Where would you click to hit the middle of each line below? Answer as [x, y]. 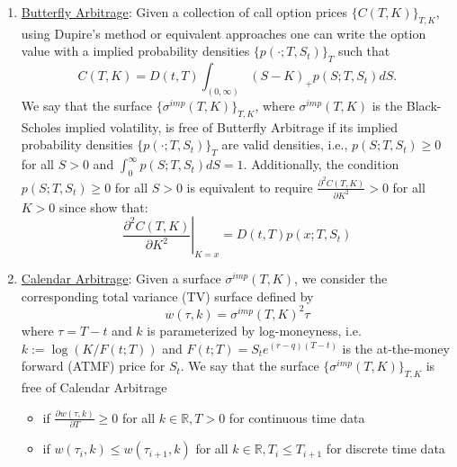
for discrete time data [385, 449]
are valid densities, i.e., [285, 144]
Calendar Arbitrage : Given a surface [121, 278]
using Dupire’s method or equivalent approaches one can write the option [224, 33]
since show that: [104, 207]
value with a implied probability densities [135, 51]
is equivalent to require [250, 187]
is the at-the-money [396, 348]
